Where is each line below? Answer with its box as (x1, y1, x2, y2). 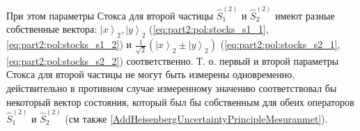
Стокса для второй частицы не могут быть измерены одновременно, (6, 67, 295, 82)
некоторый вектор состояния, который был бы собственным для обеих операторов (6, 94, 354, 109)
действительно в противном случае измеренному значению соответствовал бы (6, 80, 337, 95)
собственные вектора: (6, 22, 97, 36)
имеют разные (275, 8, 335, 22)
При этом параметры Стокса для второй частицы (6, 8, 214, 22)
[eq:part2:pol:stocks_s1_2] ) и (6, 37, 132, 52)
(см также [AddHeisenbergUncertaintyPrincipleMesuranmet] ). (65, 111, 328, 125)
